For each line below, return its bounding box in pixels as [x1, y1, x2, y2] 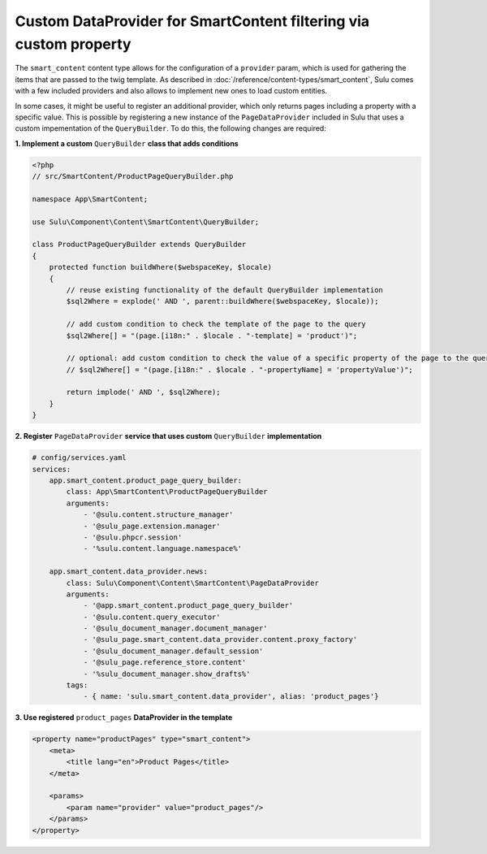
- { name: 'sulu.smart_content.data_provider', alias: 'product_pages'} [83, 691, 379, 701]
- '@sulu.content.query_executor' [83, 612, 221, 622]
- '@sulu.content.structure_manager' [83, 510, 234, 519]
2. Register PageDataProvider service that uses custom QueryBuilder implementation [15, 431, 322, 441]
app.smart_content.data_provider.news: [49, 567, 209, 576]
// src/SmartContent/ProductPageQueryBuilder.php [32, 171, 234, 181]
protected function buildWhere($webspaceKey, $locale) [49, 262, 272, 272]
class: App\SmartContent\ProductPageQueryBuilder [66, 488, 268, 496]
